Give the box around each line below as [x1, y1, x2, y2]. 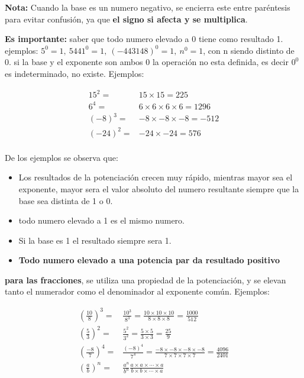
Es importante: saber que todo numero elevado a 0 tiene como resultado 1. [5, 33, 283, 45]
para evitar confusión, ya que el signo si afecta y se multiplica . [5, 12, 248, 25]
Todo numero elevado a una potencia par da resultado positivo [18, 254, 280, 266]
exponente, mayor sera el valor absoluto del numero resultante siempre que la [18, 182, 299, 195]
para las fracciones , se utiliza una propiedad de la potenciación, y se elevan [5, 273, 286, 286]
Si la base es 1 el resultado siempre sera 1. [18, 234, 172, 246]
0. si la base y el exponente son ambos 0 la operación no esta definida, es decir [5, 56, 289, 68]
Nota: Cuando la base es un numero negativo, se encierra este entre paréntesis [5, 1, 290, 13]
